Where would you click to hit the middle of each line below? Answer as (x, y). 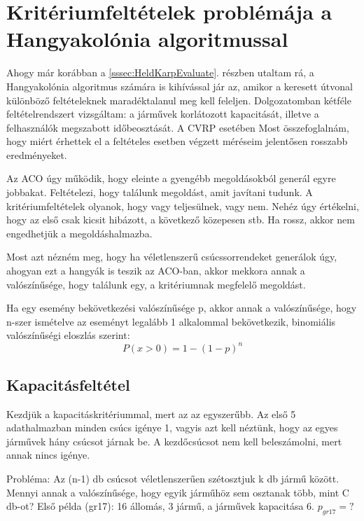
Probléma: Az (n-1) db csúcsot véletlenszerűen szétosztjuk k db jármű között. (173, 479)
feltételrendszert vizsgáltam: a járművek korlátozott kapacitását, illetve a (163, 114)
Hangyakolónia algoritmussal (147, 39)
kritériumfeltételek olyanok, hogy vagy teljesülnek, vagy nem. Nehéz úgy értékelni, (183, 206)
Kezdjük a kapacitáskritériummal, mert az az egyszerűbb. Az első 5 (151, 414)
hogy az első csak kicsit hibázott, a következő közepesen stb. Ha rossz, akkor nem (181, 220)
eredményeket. (37, 154)
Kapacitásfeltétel (68, 384)
